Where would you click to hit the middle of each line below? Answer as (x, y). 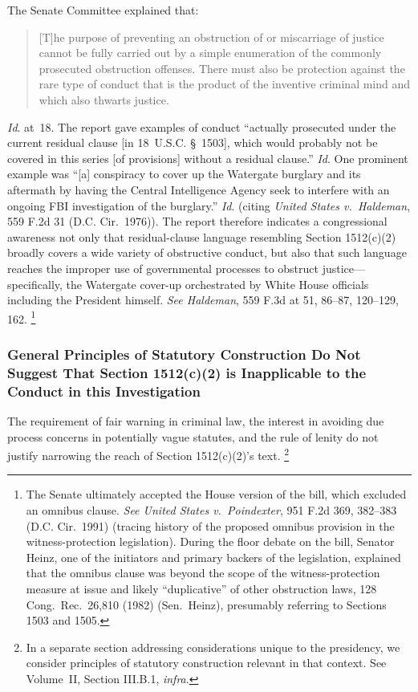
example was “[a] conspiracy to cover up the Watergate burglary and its (184, 174)
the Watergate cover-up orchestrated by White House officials (217, 284)
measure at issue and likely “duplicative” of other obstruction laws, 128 (201, 588)
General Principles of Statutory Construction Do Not (184, 354)
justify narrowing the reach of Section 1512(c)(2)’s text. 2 (148, 454)
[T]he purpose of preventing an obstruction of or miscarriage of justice (211, 37)
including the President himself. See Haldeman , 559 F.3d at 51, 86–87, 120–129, (203, 300)
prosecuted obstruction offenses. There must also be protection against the (222, 68)
